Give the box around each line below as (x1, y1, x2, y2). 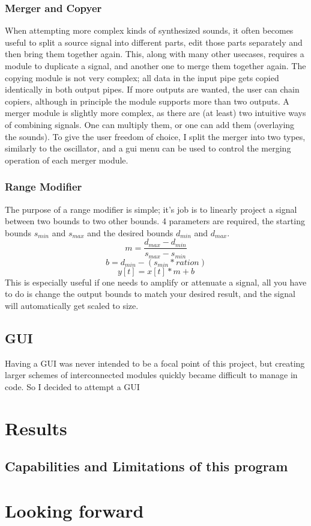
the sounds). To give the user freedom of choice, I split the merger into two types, (5, 130, 306, 142)
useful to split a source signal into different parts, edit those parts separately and (5, 35, 303, 48)
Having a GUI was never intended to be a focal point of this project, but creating (5, 356, 305, 369)
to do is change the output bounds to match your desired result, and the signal (5, 287, 295, 300)
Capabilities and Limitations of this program (5, 457, 288, 476)
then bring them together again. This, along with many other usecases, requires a (5, 47, 304, 60)
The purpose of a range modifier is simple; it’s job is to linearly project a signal (5, 203, 297, 215)
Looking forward (5, 498, 144, 522)
